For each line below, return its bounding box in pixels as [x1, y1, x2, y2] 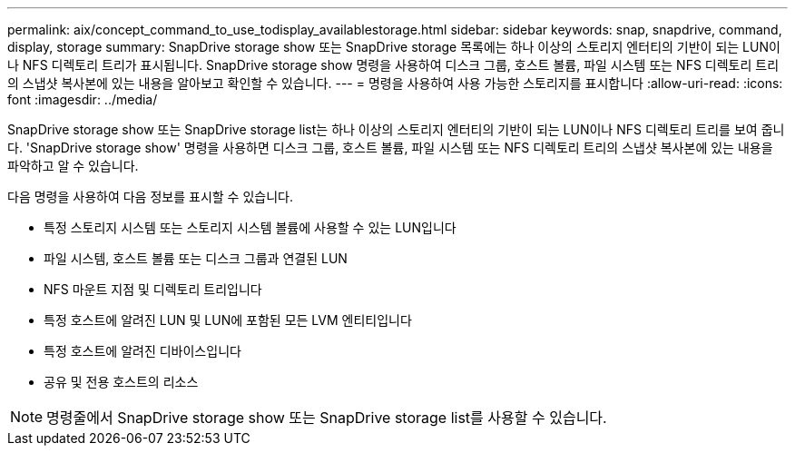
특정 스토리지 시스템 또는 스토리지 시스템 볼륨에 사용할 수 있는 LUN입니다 [44, 220, 456, 235]
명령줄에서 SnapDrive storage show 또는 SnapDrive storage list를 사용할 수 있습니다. [46, 409, 607, 427]
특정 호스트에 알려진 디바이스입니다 [44, 343, 241, 359]
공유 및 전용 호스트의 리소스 [44, 374, 199, 389]
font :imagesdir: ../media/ [7, 92, 158, 107]
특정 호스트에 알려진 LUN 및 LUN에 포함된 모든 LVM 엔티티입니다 [44, 312, 412, 328]
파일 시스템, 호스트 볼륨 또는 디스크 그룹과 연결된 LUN [44, 251, 348, 266]
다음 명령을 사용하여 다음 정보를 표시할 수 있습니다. [7, 189, 293, 204]
